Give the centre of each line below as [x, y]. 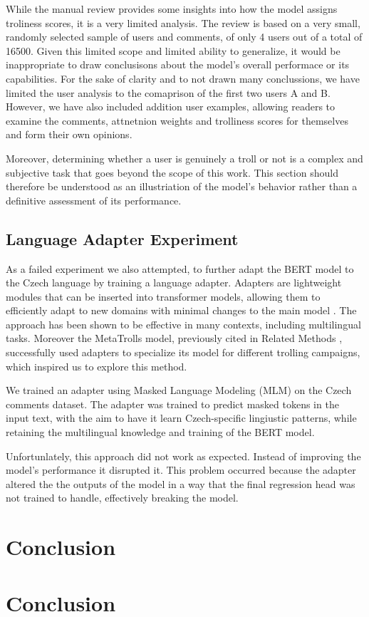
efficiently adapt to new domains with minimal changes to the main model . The [181, 310]
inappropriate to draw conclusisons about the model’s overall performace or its [178, 64]
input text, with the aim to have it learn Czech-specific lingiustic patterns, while [181, 418]
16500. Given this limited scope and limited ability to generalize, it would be [173, 50]
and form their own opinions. [69, 134]
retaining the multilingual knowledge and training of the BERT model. [160, 432]
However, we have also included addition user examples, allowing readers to [171, 107]
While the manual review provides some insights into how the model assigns [172, 9]
